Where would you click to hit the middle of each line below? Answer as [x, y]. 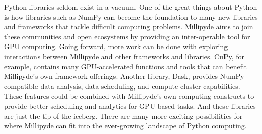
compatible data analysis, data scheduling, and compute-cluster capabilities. [122, 86]
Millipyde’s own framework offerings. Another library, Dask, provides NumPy [124, 76]
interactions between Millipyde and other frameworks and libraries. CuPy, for [124, 56]
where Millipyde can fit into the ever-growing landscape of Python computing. [125, 126]
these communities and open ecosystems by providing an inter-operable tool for [127, 36]
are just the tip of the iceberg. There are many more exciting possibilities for [123, 116]
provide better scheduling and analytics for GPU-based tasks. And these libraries [130, 105]
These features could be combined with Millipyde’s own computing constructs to [129, 96]
